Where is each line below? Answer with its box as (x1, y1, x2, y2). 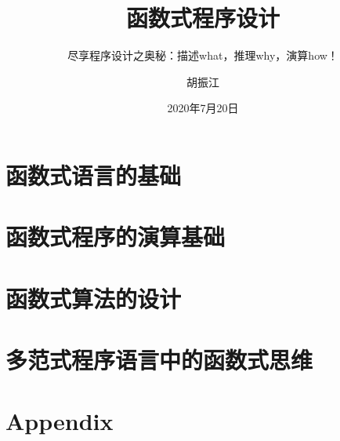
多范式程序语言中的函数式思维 (5, 344, 313, 376)
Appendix (5, 405, 114, 437)
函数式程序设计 (125, 2, 280, 34)
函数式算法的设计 (5, 282, 182, 314)
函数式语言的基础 (5, 159, 182, 191)
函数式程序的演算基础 (5, 220, 226, 253)
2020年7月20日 (167, 100, 239, 116)
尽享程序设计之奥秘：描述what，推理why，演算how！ (67, 47, 338, 64)
